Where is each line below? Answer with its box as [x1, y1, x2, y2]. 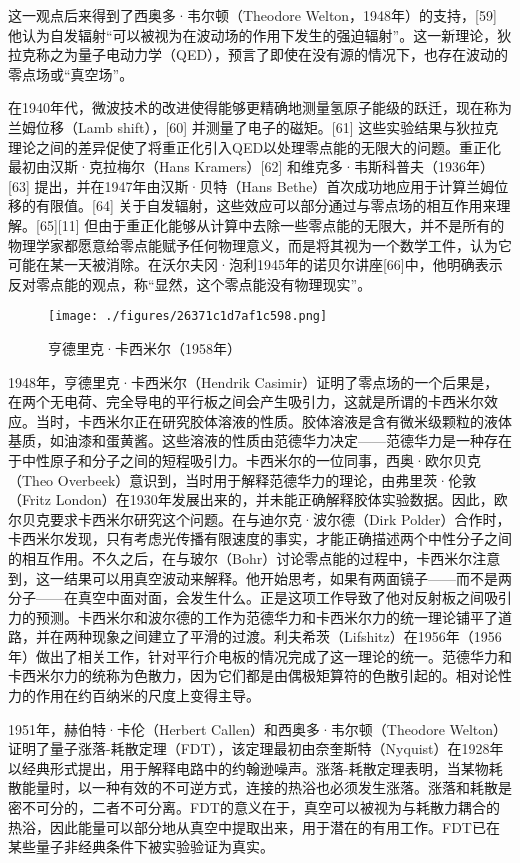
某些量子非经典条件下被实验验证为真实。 [8, 836, 274, 857]
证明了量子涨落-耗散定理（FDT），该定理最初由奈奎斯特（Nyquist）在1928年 [8, 738, 504, 759]
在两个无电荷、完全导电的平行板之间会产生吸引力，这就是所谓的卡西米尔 [8, 391, 484, 412]
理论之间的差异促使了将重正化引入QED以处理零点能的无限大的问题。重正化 [8, 136, 502, 157]
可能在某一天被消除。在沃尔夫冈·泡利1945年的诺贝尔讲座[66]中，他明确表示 [8, 254, 503, 275]
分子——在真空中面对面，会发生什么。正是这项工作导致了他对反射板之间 [8, 587, 484, 608]
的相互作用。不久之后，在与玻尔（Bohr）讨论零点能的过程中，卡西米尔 [8, 547, 473, 568]
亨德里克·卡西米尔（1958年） [48, 337, 241, 358]
